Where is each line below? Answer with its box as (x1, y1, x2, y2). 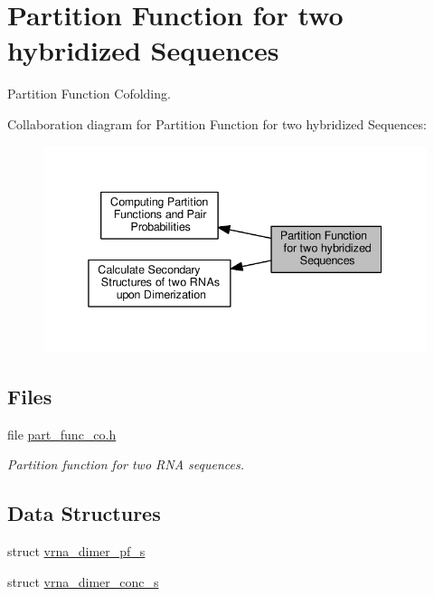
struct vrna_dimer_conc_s (7, 572, 159, 591)
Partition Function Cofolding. (7, 84, 171, 103)
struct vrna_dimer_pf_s (7, 542, 146, 561)
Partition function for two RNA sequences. (7, 455, 244, 474)
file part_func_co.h (7, 424, 117, 443)
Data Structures (7, 499, 161, 527)
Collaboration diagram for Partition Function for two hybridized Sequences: (7, 114, 427, 133)
